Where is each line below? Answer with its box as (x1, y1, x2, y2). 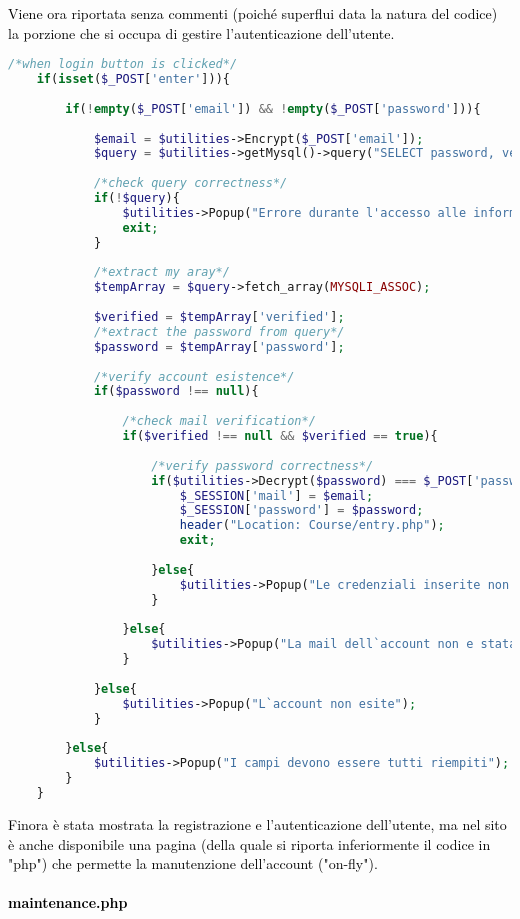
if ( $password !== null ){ (93, 384, 259, 399)
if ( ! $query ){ (93, 191, 180, 206)
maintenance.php (8, 892, 128, 913)
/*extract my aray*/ (93, 265, 230, 280)
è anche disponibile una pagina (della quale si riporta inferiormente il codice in (8, 833, 491, 854)
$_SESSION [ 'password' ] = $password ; (179, 503, 424, 518)
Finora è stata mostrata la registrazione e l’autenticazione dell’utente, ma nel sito (8, 813, 507, 834)
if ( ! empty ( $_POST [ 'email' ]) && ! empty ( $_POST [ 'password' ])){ (65, 101, 481, 116)
